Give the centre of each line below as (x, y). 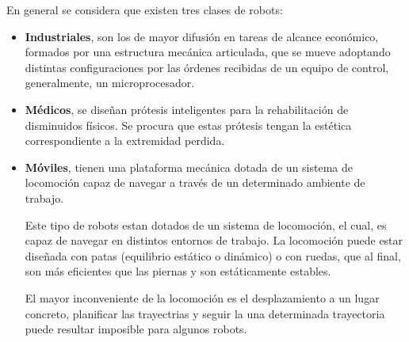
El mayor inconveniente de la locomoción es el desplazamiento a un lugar (202, 297)
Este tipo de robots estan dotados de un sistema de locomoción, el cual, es (206, 224)
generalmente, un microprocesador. (110, 83)
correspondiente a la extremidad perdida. (125, 141)
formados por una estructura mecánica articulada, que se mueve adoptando (208, 52)
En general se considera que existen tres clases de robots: (145, 9)
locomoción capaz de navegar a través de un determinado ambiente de (195, 182)
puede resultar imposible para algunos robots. (136, 329)
